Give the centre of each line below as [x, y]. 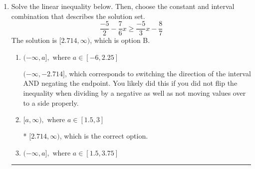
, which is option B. [120, 40]
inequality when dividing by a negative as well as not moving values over [134, 93]
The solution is [34, 40]
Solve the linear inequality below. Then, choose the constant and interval [123, 6]
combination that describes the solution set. [78, 16]
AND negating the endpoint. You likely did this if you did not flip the [130, 83]
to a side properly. [51, 102]
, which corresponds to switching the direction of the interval [158, 73]
